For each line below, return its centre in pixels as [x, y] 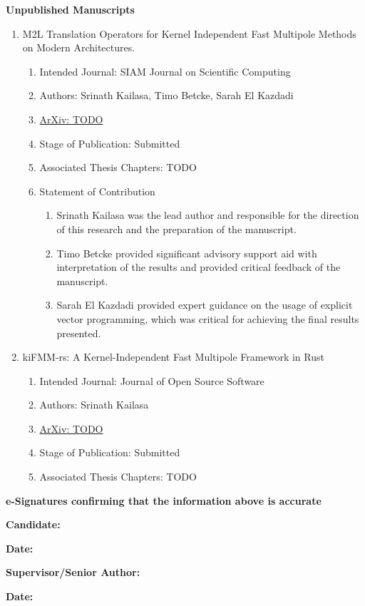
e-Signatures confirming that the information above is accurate [164, 500]
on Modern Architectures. [79, 47]
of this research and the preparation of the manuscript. [176, 228]
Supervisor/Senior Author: [73, 572]
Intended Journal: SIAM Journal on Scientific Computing [165, 71]
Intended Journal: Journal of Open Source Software [152, 380]
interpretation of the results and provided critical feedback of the [199, 267]
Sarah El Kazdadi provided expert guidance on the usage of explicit [205, 305]
